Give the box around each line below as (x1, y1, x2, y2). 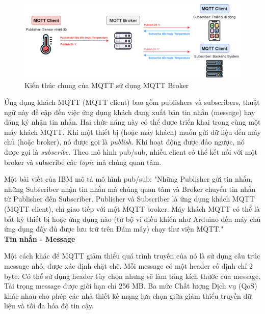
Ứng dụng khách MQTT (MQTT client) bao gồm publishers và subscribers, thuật (4, 97, 260, 107)
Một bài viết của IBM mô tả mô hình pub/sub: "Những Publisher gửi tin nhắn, (4, 174, 253, 184)
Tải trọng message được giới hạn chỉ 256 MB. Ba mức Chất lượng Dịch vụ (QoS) (4, 280, 257, 291)
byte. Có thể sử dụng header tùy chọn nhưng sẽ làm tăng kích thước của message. (4, 270, 261, 281)
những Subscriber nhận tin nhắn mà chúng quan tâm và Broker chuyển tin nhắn (4, 183, 256, 194)
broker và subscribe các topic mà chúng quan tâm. (4, 156, 162, 167)
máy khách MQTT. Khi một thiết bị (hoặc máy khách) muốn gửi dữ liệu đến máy (4, 126, 261, 137)
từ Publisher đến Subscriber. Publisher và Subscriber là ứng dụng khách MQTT (4, 193, 255, 204)
